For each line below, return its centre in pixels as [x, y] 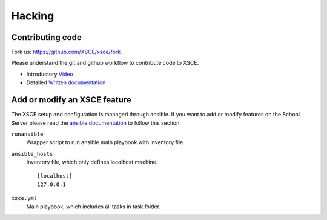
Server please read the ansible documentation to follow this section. [96, 123]
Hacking [33, 16]
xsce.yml [24, 198]
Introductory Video [50, 74]
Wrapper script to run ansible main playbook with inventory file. [105, 142]
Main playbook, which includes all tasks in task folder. [93, 207]
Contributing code [46, 37]
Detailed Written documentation [66, 82]
